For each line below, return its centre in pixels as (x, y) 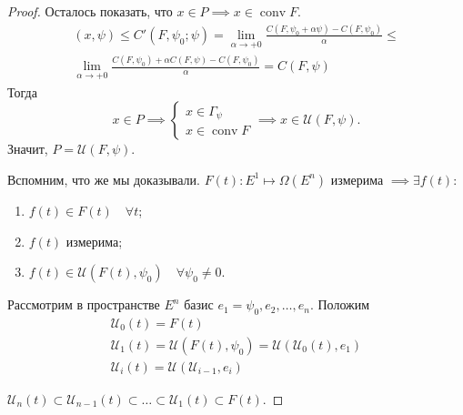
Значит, (28, 149)
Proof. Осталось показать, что (90, 11)
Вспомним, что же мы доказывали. (104, 179)
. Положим (340, 304)
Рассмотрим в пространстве (84, 304)
